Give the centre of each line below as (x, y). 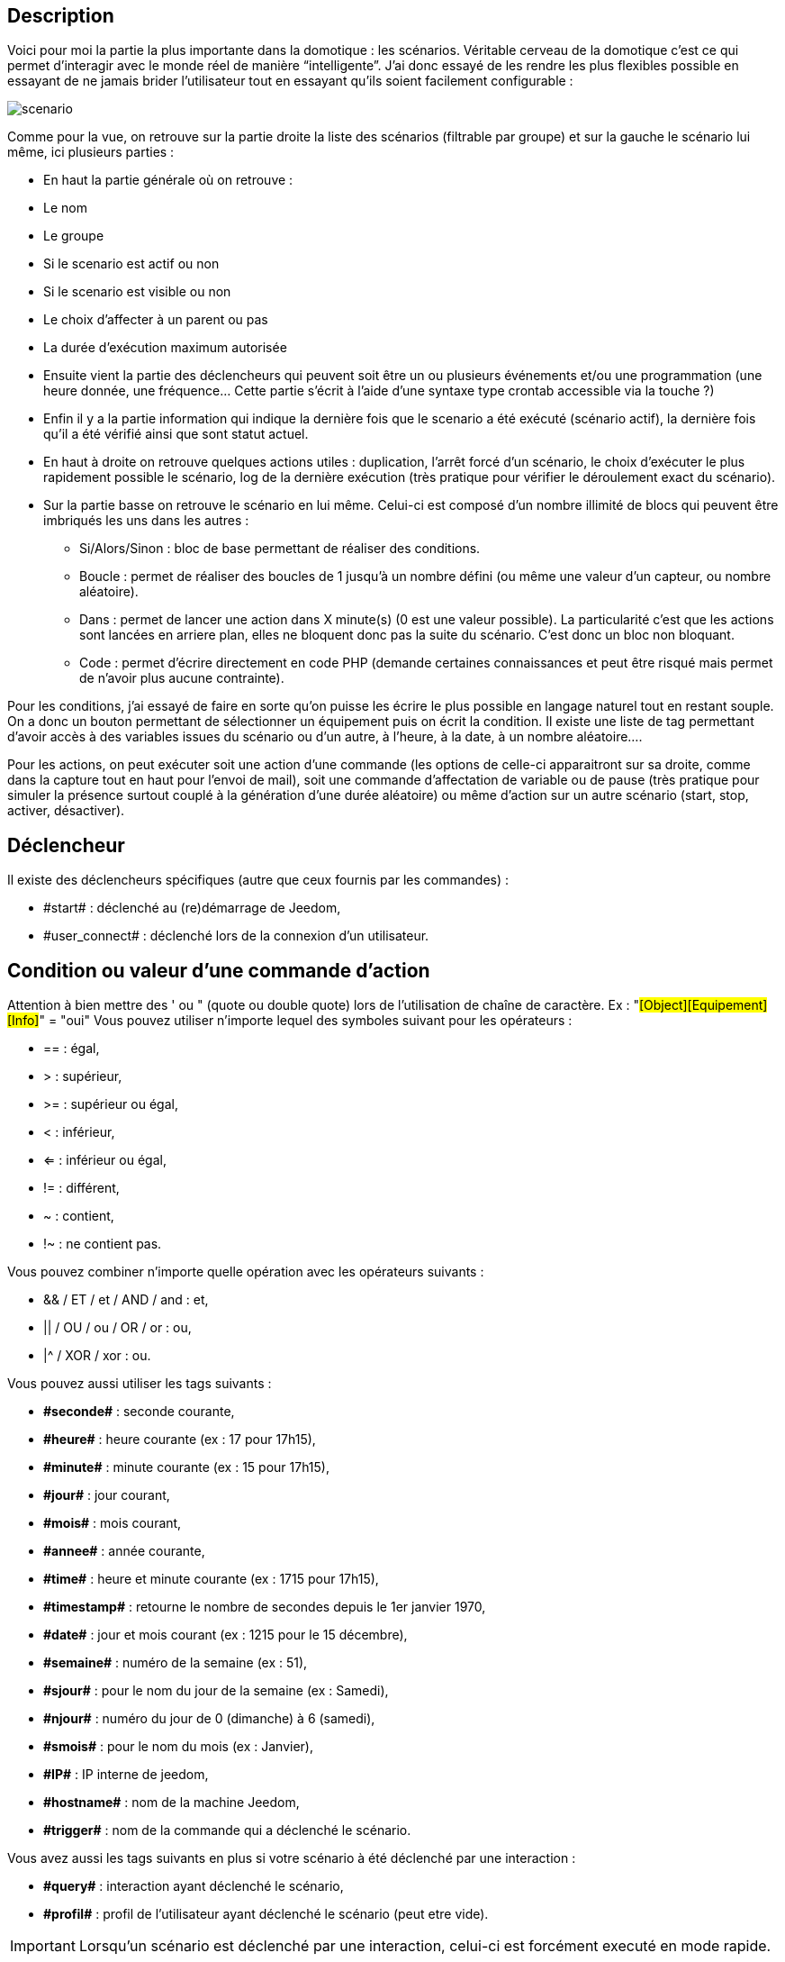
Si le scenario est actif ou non (131, 264)
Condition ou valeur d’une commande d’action (219, 970)
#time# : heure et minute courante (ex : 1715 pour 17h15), (211, 1579)
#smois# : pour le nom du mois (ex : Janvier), (178, 1747)
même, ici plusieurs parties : (91, 152)
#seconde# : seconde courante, (139, 1412)
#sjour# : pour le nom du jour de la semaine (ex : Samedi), (216, 1691)
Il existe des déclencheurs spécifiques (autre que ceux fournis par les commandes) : (258, 880)
